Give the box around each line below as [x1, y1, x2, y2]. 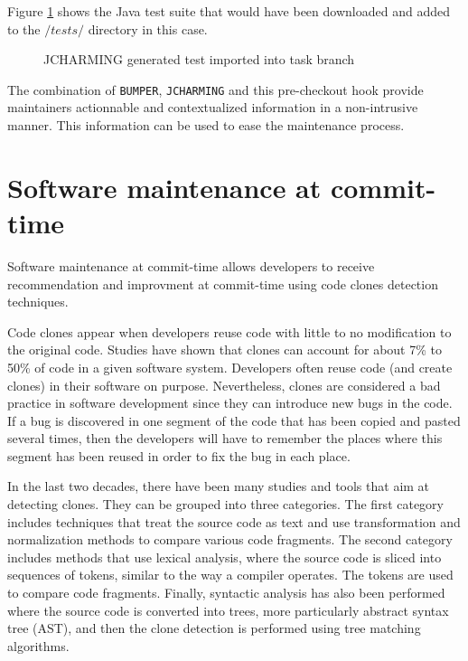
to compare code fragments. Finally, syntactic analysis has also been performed [7, 583, 445, 602]
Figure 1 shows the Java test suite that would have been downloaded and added [7, 2, 450, 20]
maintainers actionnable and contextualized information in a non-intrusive [7, 98, 418, 117]
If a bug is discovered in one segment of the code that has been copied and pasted [7, 411, 461, 430]
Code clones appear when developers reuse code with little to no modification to [7, 322, 452, 341]
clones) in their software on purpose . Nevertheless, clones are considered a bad [7, 375, 441, 394]
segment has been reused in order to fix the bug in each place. [7, 446, 351, 465]
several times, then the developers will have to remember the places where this [7, 429, 443, 448]
